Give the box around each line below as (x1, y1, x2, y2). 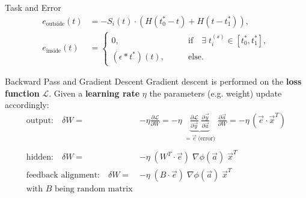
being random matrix (55, 185, 133, 194)
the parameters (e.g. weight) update (149, 86, 282, 99)
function (5, 86, 40, 99)
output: (26, 116, 54, 125)
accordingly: (5, 98, 49, 111)
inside (46, 47, 61, 54)
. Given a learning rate (49, 86, 140, 99)
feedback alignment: (26, 171, 100, 180)
